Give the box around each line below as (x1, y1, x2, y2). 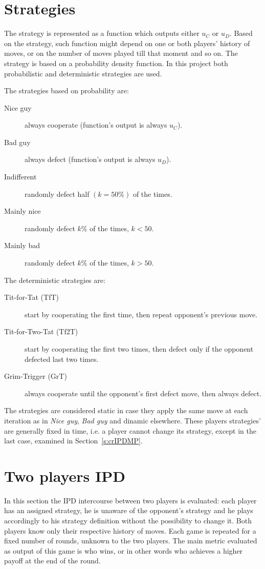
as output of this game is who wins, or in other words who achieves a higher (4, 545, 243, 556)
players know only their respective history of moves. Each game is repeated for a (4, 525, 256, 536)
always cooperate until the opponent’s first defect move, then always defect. (25, 388, 262, 398)
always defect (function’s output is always (25, 154, 156, 165)
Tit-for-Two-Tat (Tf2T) (4, 326, 78, 337)
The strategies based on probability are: (4, 85, 129, 96)
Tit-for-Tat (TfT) (4, 292, 59, 302)
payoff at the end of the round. (4, 555, 101, 566)
